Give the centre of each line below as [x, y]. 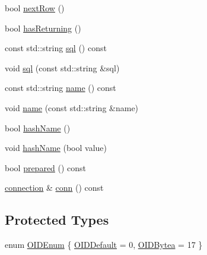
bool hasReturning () [43, 28]
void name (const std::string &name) [72, 107]
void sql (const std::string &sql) [62, 67]
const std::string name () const [60, 88]
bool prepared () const [46, 167]
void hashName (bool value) [56, 148]
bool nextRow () [35, 8]
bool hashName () [38, 127]
